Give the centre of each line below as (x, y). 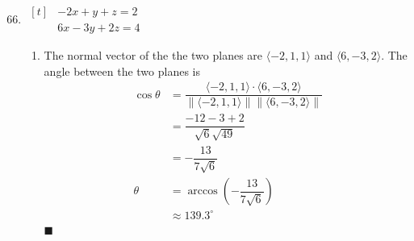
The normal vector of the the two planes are (153, 55)
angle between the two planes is (122, 71)
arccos (203, 191)
